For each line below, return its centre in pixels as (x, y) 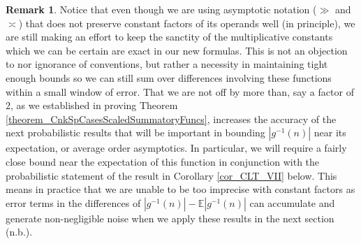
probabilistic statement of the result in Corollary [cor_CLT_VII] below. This (171, 175)
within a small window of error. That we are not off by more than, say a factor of (180, 91)
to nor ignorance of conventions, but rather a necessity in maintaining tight (167, 64)
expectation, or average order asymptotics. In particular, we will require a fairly (176, 148)
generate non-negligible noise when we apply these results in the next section (170, 218)
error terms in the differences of (73, 202)
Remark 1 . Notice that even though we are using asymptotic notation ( (161, 9)
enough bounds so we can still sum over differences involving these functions (169, 77)
